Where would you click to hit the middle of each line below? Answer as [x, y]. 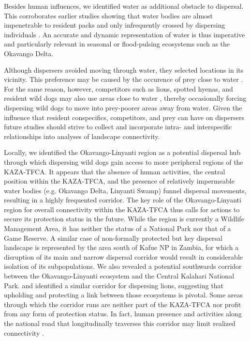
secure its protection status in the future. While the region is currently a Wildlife [124, 219]
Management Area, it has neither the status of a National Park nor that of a [118, 228]
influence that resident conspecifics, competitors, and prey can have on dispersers [124, 117]
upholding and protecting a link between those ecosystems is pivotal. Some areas [124, 295]
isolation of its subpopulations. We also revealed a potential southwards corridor [123, 266]
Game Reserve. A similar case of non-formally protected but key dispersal [113, 238]
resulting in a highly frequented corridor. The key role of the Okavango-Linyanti [123, 200]
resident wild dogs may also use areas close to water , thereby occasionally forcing [125, 98]
